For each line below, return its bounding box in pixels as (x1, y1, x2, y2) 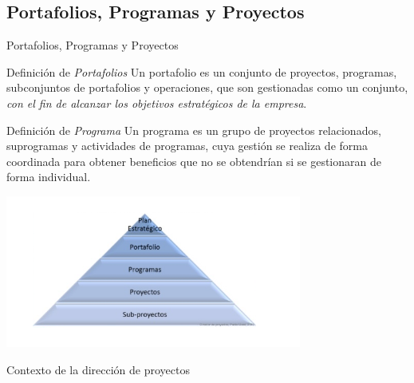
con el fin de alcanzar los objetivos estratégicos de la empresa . (6, 94, 307, 111)
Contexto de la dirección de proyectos (6, 361, 190, 377)
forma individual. (6, 168, 91, 185)
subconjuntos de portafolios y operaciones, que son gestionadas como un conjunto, (6, 79, 408, 96)
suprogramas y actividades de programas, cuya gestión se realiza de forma (6, 137, 368, 154)
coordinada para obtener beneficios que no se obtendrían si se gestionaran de (6, 152, 381, 169)
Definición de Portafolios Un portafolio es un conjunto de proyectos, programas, (6, 63, 397, 80)
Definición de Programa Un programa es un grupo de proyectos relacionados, (6, 121, 381, 138)
